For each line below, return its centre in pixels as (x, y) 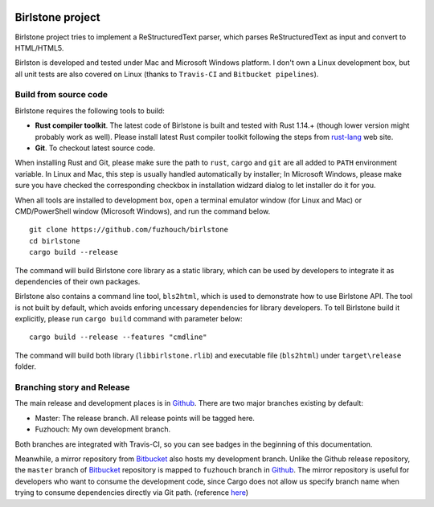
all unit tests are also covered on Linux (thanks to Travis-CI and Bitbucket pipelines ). (167, 74)
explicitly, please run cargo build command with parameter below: (129, 319)
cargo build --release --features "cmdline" (119, 337)
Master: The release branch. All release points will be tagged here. (145, 418)
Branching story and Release (72, 387)
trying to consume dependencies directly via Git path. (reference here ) (132, 493)
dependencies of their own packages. (78, 281)
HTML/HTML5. (39, 47)
